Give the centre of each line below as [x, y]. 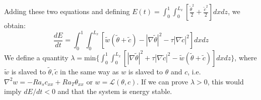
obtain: [15, 25]
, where [246, 57]
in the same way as [89, 72]
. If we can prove [162, 81]
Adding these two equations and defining [67, 11]
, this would [225, 81]
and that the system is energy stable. [115, 91]
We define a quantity [36, 57]
